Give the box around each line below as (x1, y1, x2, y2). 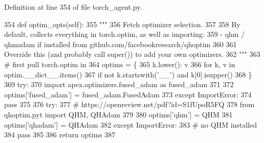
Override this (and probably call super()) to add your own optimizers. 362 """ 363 (4, 49, 260, 59)
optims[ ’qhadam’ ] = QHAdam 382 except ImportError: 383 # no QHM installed (4, 119, 257, 130)
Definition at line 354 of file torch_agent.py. (4, 2, 142, 12)
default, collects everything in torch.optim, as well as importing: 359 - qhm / (4, 29, 245, 39)
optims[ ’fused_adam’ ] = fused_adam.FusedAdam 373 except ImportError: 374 (4, 89, 252, 99)
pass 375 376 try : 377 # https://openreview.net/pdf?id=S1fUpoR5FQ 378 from (4, 99, 255, 110)
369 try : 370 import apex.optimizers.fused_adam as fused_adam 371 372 (4, 79, 234, 90)
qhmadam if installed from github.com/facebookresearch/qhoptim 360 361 (4, 38, 237, 49)
